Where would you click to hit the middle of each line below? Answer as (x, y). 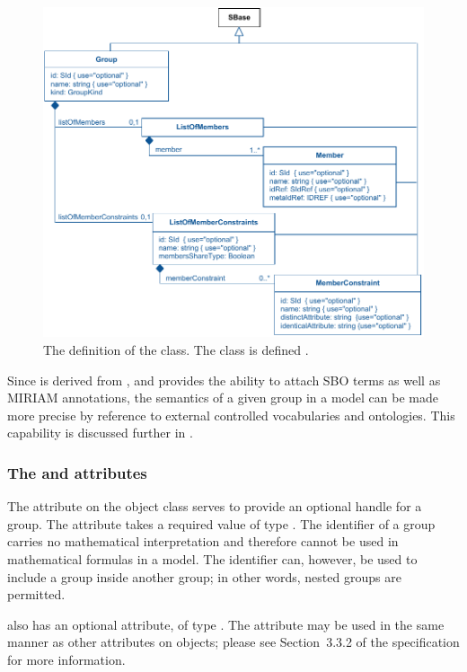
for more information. (66, 660)
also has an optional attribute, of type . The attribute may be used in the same (226, 624)
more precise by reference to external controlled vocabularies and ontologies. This (231, 415)
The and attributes (77, 472)
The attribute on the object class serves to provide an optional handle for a (215, 506)
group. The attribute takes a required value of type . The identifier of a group (221, 523)
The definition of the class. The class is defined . (176, 350)
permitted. (36, 594)
